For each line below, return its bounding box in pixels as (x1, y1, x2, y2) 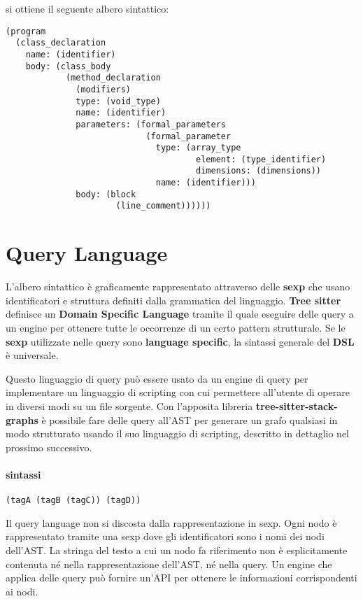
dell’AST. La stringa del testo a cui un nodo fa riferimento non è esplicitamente (6, 542, 348, 557)
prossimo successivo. (6, 439, 92, 454)
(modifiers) (76, 84, 131, 94)
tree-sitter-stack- (255, 398, 338, 413)
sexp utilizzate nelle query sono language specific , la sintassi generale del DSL (6, 334, 355, 348)
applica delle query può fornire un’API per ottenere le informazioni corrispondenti (6, 570, 357, 585)
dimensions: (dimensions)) (196, 166, 322, 176)
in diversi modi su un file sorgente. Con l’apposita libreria (6, 398, 253, 413)
